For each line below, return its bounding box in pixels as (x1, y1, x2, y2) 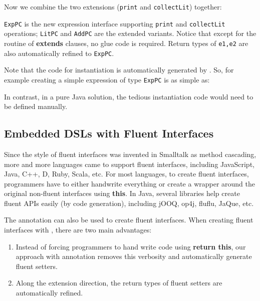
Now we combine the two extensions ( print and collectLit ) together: (4, 1, 222, 11)
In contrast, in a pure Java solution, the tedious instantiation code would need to (4, 91, 253, 101)
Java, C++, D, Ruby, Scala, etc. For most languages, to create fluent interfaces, (4, 168, 249, 179)
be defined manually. (4, 101, 68, 111)
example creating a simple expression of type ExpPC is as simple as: (4, 74, 210, 84)
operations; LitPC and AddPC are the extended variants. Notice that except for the (4, 28, 256, 38)
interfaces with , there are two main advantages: (4, 224, 152, 235)
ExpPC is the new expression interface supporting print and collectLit (4, 18, 225, 28)
